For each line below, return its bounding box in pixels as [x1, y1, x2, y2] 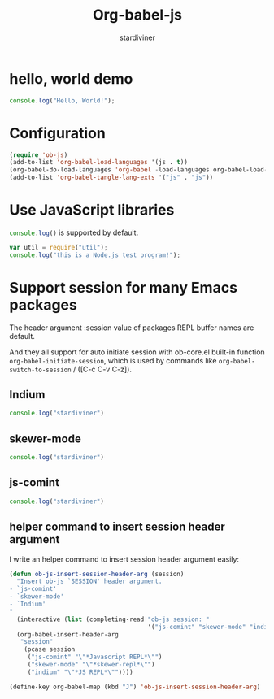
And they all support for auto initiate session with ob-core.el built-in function [9, 347, 265, 357]
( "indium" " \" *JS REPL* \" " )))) [27, 668, 133, 676]
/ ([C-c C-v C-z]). [72, 364, 133, 374]
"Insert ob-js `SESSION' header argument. [16, 577, 163, 586]
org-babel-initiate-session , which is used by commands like [9, 355, 217, 365]
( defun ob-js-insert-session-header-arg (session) [9, 570, 185, 578]
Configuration [9, 124, 107, 142]
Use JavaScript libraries [9, 201, 175, 219]
